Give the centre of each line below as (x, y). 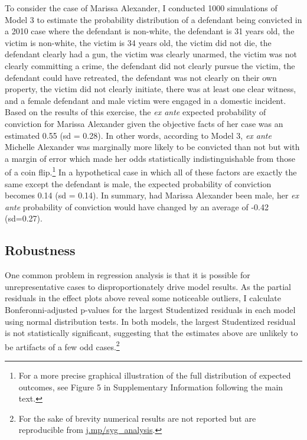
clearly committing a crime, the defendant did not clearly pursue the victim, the (150, 65)
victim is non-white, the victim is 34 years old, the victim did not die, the (138, 42)
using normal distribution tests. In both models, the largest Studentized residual (150, 321)
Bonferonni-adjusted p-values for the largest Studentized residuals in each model (150, 309)
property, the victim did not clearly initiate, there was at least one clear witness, (151, 89)
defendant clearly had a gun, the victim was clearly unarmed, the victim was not (151, 54)
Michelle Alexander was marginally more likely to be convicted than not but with (152, 147)
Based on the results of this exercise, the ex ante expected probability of (135, 112)
